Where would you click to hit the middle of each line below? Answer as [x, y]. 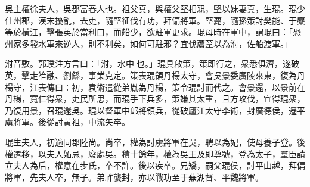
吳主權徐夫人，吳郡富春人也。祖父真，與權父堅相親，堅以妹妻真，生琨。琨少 [155, 8]
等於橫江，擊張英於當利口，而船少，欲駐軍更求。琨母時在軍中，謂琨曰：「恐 [153, 32]
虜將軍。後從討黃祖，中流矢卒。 [67, 122]
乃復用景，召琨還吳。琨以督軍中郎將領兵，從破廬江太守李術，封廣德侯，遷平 [155, 110]
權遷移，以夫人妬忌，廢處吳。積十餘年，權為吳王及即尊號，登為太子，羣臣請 [155, 153]
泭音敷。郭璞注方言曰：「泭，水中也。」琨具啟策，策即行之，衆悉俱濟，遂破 [152, 63]
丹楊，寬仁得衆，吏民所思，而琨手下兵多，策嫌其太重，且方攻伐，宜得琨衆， [155, 99]
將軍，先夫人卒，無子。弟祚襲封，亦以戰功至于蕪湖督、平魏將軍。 [134, 177]
